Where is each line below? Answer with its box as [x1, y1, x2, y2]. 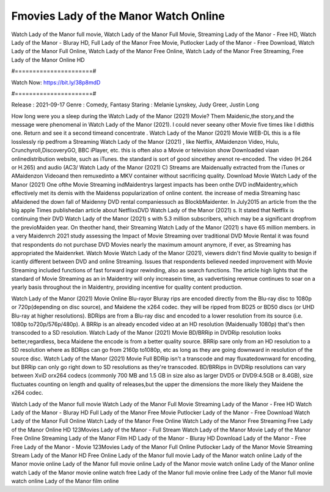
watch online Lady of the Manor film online [11, 477, 119, 485]
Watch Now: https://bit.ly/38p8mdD [11, 78, 101, 86]
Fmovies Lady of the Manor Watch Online [11, 9, 226, 23]
